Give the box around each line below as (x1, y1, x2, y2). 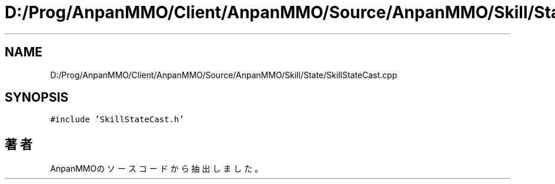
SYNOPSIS (5, 90, 69, 105)
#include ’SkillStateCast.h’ (50, 115, 184, 125)
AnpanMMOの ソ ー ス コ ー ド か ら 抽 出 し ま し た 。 (50, 163, 263, 174)
